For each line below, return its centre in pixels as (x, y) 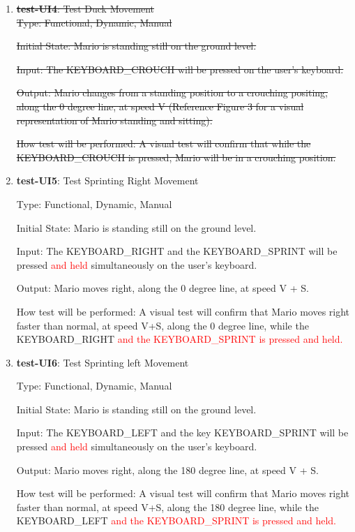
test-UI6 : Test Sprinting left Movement (103, 362)
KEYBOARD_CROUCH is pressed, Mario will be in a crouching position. (176, 157)
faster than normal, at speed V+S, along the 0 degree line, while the (163, 325)
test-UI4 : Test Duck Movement (85, 8)
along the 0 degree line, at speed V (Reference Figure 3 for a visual (160, 106)
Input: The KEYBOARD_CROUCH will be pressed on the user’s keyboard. (180, 69)
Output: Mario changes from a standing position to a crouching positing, (172, 93)
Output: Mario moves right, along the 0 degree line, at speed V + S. (163, 288)
